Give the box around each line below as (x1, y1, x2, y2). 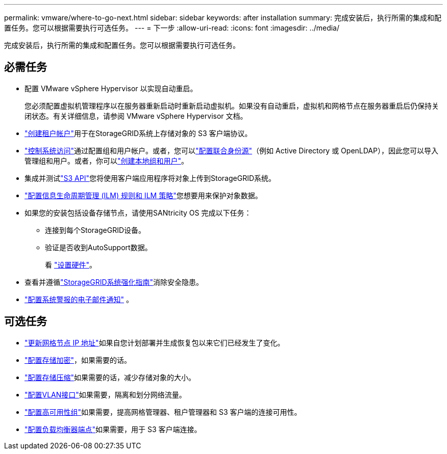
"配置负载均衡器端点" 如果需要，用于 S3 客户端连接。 (24, 424, 202, 434)
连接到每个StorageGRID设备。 (45, 225, 146, 234)
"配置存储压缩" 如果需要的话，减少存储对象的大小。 (24, 372, 196, 382)
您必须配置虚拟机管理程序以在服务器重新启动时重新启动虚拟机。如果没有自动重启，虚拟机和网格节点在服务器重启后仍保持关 (24, 101, 439, 110)
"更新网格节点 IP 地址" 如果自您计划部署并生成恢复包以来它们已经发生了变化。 (24, 338, 285, 347)
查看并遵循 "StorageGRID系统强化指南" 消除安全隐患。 (24, 277, 204, 286)
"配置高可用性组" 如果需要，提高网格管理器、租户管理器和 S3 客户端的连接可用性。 (24, 407, 302, 416)
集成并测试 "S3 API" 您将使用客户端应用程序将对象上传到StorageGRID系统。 (24, 173, 276, 182)
